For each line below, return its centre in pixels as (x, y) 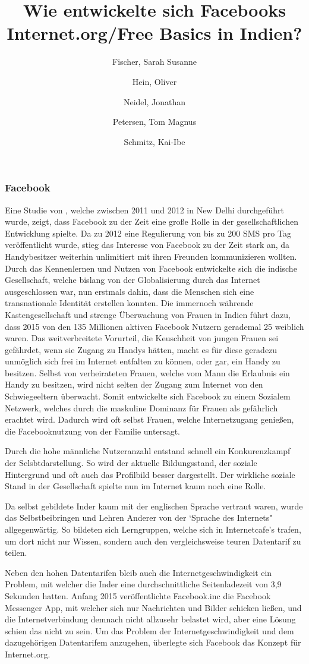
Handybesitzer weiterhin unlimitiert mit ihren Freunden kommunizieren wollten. (151, 256)
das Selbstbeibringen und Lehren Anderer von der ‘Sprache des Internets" (139, 517)
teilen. (16, 553)
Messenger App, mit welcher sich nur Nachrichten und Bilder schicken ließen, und (153, 607)
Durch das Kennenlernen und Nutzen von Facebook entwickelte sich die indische (151, 268)
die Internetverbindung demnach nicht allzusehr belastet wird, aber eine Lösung (150, 619)
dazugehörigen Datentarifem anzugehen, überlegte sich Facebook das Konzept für (153, 642)
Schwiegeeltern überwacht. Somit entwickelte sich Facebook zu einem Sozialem (148, 396)
